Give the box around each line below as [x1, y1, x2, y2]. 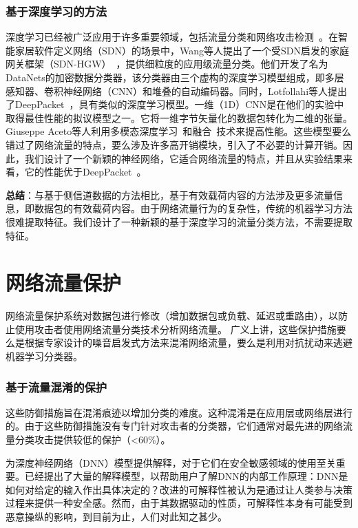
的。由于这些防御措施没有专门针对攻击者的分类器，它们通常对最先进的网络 [6, 419, 343, 433]
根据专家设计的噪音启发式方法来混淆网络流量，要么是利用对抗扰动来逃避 [24, 335, 352, 350]
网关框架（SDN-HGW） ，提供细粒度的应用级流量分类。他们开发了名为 [6, 56, 328, 71]
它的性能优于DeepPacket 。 [24, 165, 147, 179]
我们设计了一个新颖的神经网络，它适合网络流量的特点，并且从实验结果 [24, 151, 343, 165]
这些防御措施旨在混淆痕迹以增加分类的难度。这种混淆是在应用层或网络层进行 [6, 405, 352, 419]
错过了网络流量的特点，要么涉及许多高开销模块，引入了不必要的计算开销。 [6, 137, 343, 151]
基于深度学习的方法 [6, 2, 107, 19]
